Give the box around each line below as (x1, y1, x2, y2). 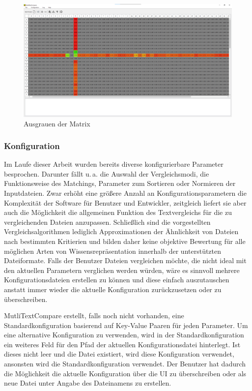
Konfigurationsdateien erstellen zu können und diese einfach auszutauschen (4, 274, 229, 285)
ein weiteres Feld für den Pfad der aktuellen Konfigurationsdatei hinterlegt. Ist (4, 339, 241, 349)
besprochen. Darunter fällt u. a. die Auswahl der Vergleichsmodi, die (4, 168, 209, 179)
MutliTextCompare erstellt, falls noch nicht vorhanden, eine (4, 310, 184, 321)
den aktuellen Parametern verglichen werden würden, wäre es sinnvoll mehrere (4, 265, 240, 275)
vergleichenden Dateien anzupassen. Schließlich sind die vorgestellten (4, 216, 211, 227)
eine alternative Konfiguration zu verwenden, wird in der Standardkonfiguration (4, 330, 244, 340)
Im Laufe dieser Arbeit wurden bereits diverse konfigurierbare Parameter (4, 159, 224, 169)
